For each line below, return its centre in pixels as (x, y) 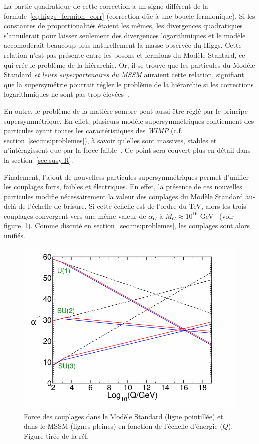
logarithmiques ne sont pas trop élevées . (67, 94)
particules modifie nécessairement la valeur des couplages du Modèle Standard (124, 196)
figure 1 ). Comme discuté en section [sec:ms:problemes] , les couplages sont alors (127, 225)
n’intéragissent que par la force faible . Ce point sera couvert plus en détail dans (127, 150)
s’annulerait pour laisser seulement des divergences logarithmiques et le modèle (125, 35)
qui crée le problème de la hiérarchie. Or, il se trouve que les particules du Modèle (129, 65)
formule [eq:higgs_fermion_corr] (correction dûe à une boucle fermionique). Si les (129, 16)
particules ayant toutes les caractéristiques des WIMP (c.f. (93, 131)
